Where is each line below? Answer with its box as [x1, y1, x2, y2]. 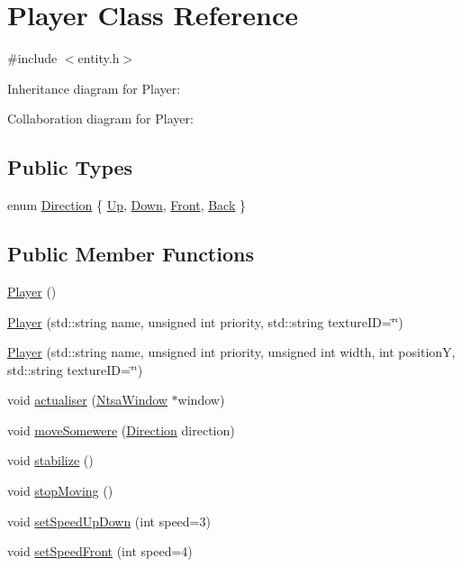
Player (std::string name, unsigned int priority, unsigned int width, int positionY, [7, 343, 456, 361]
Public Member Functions [7, 240, 254, 268]
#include [7, 49, 58, 68]
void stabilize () [7, 451, 94, 470]
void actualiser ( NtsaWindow [7, 390, 168, 409]
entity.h [77, 49, 120, 68]
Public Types [7, 153, 133, 181]
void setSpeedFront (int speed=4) [7, 542, 193, 561]
